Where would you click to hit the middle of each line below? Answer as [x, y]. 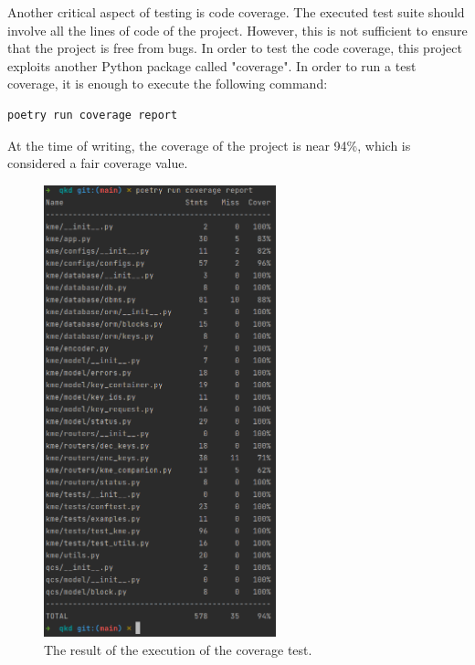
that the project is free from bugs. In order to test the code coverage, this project [235, 48]
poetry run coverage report [93, 115]
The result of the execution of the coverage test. [178, 649]
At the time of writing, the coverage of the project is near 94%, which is [209, 145]
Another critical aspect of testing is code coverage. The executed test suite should [236, 12]
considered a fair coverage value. [98, 163]
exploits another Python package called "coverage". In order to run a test [212, 65]
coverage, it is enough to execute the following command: [168, 84]
